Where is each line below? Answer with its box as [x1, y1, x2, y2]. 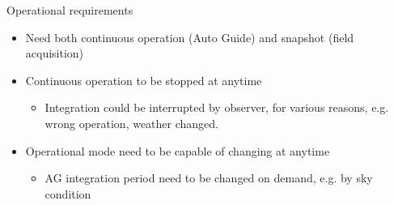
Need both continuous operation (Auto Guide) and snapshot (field [25, 28, 354, 45]
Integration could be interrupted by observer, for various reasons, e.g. [44, 99, 389, 116]
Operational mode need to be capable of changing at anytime [25, 142, 330, 159]
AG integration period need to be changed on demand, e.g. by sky [44, 169, 373, 186]
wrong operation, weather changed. [44, 114, 219, 131]
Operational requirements [6, 2, 133, 18]
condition [44, 185, 91, 202]
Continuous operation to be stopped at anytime [25, 71, 262, 88]
